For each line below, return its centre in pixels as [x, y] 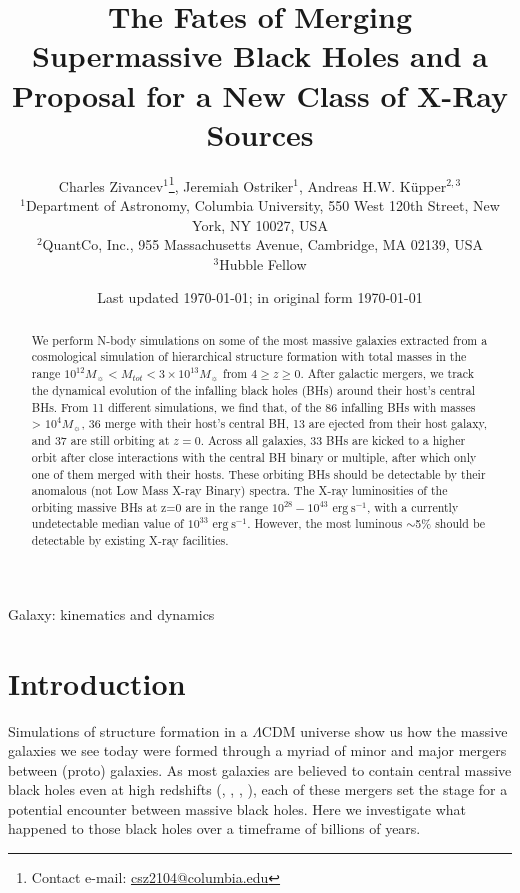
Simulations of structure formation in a [128, 730]
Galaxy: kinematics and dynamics [111, 613]
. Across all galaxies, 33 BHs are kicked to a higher [333, 440]
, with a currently [412, 506]
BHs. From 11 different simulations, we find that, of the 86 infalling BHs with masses [253, 406]
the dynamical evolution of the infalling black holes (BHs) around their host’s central [253, 389]
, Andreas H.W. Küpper [372, 185]
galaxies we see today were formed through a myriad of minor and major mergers [257, 750]
